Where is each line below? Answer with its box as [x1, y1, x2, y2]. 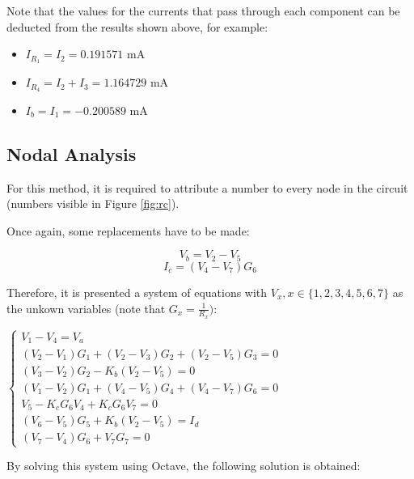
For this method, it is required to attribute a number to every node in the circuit [6, 179, 408, 196]
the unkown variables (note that [6, 299, 166, 316]
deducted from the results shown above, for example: [6, 18, 268, 35]
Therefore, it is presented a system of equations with [6, 283, 268, 300]
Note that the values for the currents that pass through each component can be [6, 2, 400, 19]
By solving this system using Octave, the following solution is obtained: [6, 457, 361, 474]
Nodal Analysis [6, 141, 137, 166]
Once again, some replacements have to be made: [6, 222, 250, 239]
